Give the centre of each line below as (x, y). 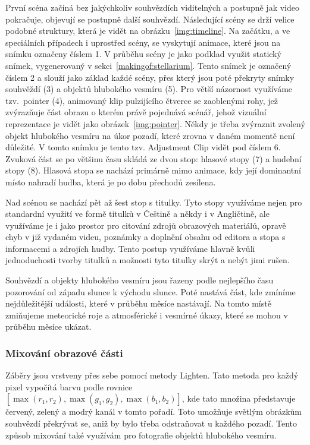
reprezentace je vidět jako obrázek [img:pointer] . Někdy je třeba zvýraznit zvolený (155, 123)
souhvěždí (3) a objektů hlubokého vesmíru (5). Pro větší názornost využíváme (149, 89)
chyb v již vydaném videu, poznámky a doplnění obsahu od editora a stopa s (145, 237)
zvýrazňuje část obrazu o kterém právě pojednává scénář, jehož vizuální (136, 112)
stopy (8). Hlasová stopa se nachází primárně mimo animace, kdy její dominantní (153, 170)
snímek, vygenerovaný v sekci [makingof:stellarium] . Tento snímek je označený (148, 65)
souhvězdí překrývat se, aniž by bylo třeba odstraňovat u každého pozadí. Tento (151, 423)
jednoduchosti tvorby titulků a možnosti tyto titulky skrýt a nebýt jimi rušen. (148, 260)
